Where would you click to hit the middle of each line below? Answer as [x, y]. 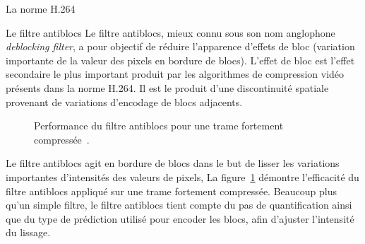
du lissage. [28, 232]
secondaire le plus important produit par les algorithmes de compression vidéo [175, 74]
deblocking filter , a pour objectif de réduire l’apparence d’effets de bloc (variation [180, 46]
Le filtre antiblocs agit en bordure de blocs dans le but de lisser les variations [173, 163]
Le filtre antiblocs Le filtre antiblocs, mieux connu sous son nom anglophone [170, 32]
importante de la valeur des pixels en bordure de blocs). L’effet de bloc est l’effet [180, 60]
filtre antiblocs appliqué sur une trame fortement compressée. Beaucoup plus [171, 191]
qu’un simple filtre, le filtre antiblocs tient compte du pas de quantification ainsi [179, 205]
